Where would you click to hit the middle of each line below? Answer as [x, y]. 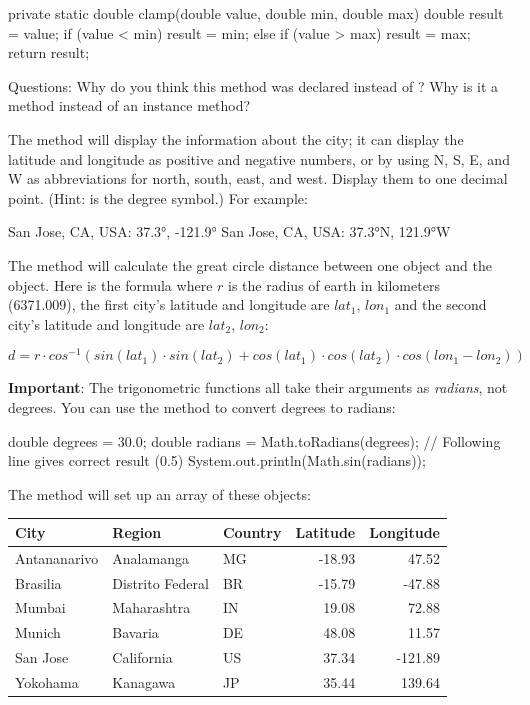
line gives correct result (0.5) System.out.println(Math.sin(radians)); [217, 460]
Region [137, 531]
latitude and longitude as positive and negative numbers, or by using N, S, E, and [259, 158]
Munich [38, 632]
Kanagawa [144, 681]
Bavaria [135, 632]
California [142, 657]
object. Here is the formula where [110, 284]
